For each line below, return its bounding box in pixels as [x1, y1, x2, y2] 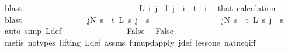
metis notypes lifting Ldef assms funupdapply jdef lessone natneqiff [4, 36, 256, 48]
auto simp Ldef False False [4, 25, 174, 37]
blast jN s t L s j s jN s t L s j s [4, 13, 283, 25]
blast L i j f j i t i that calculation [4, 2, 276, 13]
